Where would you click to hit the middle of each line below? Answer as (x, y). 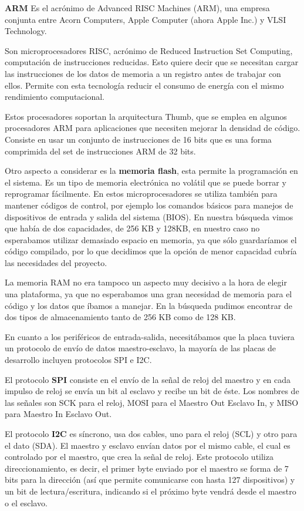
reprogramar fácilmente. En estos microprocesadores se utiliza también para (141, 194)
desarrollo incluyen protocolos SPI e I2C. (78, 360)
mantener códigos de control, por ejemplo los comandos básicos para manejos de (149, 205)
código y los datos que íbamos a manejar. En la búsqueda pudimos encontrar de (148, 305)
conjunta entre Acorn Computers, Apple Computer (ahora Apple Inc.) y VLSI (146, 19)
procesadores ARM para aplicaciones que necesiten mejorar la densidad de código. (153, 128)
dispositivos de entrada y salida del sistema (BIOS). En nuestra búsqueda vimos (149, 216)
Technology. (26, 31)
